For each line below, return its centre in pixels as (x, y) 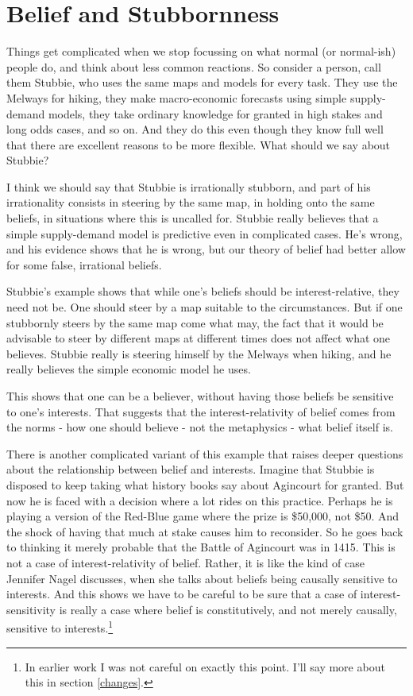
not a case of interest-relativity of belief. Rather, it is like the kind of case (185, 562)
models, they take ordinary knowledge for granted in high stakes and (215, 113)
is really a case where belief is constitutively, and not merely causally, (228, 609)
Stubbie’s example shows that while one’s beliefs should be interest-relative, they (203, 291)
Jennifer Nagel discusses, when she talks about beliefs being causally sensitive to (202, 578)
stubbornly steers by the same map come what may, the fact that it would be (195, 322)
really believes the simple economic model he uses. (129, 369)
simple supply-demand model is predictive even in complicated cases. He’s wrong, (205, 233)
